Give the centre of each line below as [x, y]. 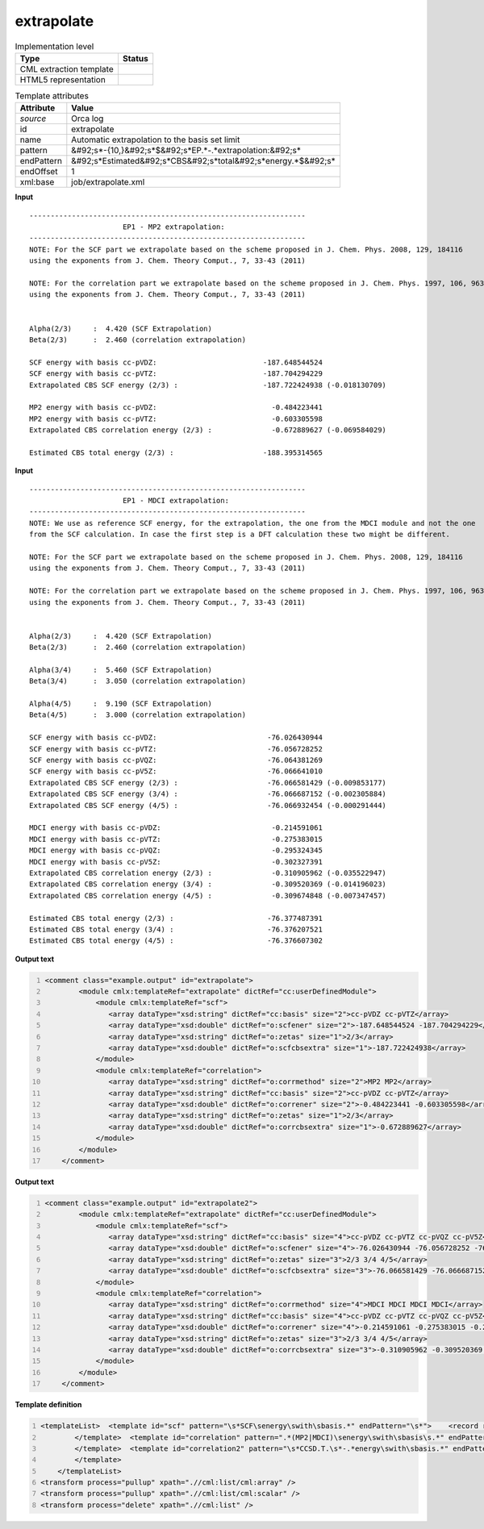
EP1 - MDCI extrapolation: [176, 501]
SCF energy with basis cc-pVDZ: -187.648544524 [176, 362]
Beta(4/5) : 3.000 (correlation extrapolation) [138, 715]
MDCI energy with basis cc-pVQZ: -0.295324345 [176, 850]
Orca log [88, 119]
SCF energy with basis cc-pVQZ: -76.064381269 [176, 760]
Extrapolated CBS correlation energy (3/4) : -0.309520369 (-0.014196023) [208, 884]
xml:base [37, 182]
